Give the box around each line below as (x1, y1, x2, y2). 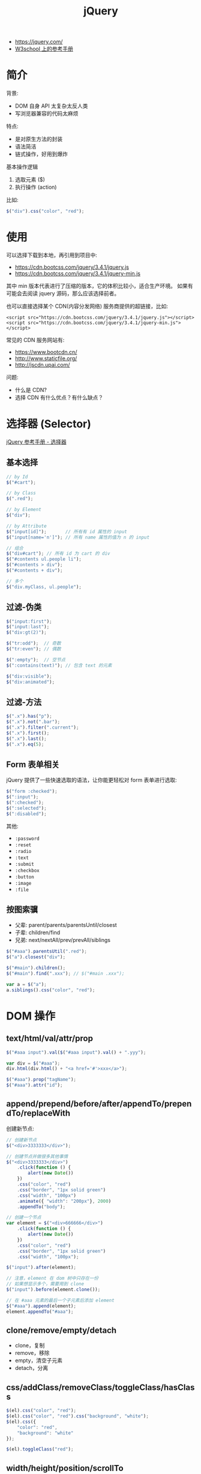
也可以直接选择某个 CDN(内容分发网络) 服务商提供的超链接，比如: (6, 302, 168, 310)
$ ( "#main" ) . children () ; (6, 965, 66, 971)
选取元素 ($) (14, 176, 45, 183)
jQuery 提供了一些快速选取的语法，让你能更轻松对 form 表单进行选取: (6, 777, 177, 784)
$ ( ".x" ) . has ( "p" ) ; (6, 714, 52, 720)
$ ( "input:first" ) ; (6, 618, 52, 625)
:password (14, 836, 40, 842)
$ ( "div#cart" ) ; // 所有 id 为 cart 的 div (6, 551, 110, 557)
